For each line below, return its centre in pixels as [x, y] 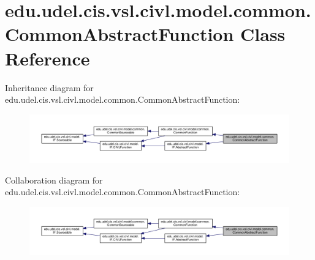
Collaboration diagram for [54, 180]
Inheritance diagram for [49, 87]
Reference [47, 58]
